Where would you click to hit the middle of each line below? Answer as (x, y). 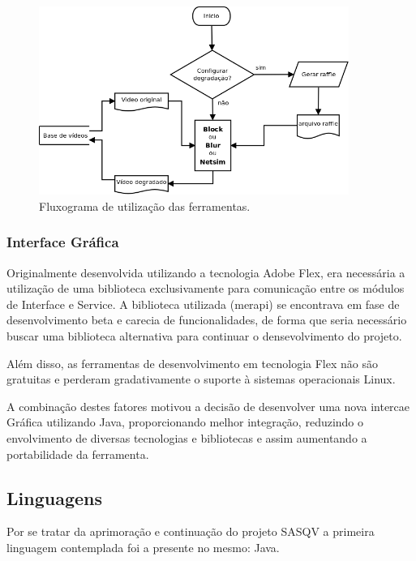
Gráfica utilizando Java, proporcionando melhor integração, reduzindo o (185, 422)
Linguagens (54, 497)
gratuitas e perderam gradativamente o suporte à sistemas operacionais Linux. (201, 379)
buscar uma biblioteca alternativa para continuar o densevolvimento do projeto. (204, 336)
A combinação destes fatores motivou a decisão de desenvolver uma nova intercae (208, 406)
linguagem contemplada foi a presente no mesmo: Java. (143, 547)
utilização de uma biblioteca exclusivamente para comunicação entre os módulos (206, 288)
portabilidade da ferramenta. (78, 454)
